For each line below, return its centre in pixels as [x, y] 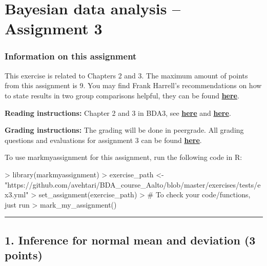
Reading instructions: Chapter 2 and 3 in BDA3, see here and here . [118, 112]
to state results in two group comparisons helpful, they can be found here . [122, 95]
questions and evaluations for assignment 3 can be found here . [103, 140]
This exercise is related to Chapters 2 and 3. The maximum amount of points [126, 75]
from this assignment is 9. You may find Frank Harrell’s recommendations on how [133, 85]
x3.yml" [17, 195]
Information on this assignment [71, 56]
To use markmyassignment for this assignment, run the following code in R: [124, 157]
